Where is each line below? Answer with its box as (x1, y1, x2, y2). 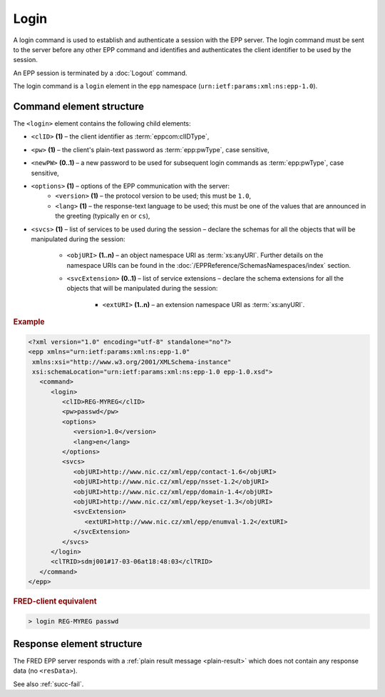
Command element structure (13, 100, 145, 112)
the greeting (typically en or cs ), (55, 211, 150, 221)
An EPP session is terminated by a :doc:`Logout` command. (13, 69, 188, 77)
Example (13, 317, 46, 327)
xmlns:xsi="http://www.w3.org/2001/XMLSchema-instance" (32, 358, 232, 366)
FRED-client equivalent (13, 596, 97, 606)
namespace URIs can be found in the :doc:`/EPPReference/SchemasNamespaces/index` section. (66, 261, 351, 269)
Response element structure (13, 638, 143, 650)
